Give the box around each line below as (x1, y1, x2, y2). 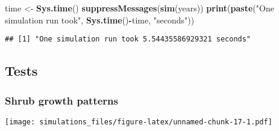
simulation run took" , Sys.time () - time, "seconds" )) (5, 13, 195, 26)
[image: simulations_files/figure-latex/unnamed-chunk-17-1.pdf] (5, 117, 272, 126)
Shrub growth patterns (5, 93, 118, 108)
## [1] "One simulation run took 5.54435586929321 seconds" (5, 35, 251, 44)
